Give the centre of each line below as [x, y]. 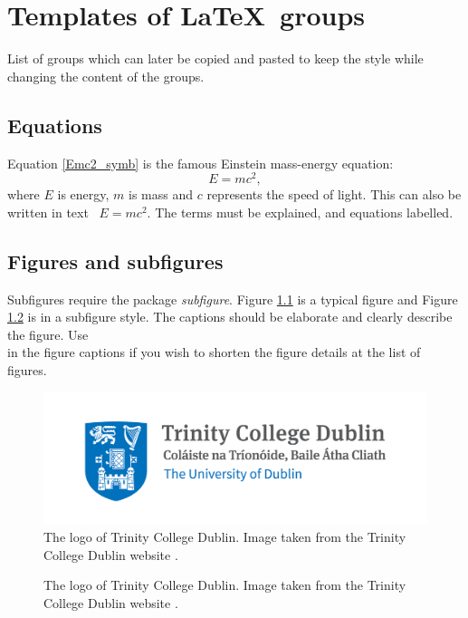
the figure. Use [48, 334]
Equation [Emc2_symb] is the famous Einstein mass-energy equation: [201, 163]
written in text [48, 212]
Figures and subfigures [115, 261]
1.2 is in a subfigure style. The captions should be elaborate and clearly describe [230, 317]
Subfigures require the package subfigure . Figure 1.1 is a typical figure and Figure [233, 299]
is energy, [83, 194]
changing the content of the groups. [106, 76]
